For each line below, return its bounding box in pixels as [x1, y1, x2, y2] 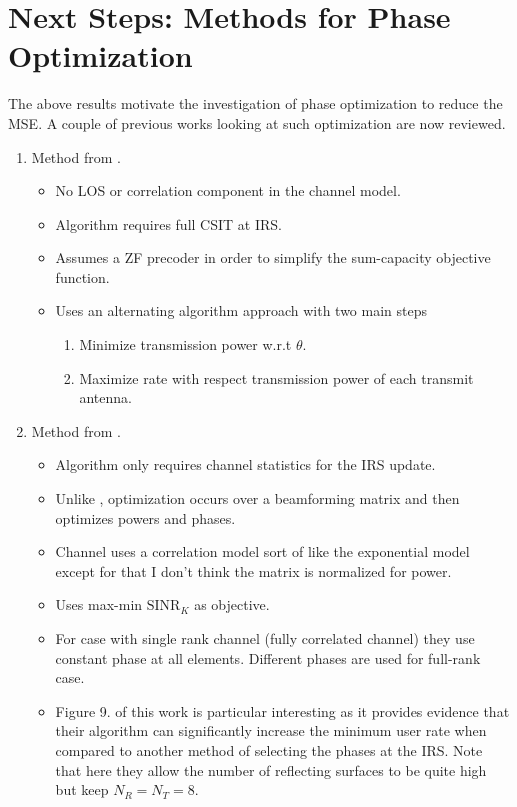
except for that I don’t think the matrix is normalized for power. [55, 560, 452, 581]
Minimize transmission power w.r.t [79, 334, 292, 355]
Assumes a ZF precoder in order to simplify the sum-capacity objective [55, 247, 491, 268]
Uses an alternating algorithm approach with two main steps [55, 300, 428, 321]
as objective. [194, 594, 270, 615]
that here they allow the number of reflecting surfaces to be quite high [55, 759, 487, 780]
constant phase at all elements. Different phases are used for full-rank [55, 647, 481, 668]
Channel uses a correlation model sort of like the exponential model [55, 541, 470, 562]
